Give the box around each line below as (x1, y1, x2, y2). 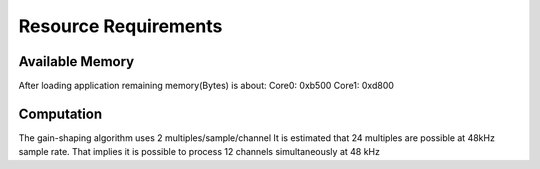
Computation (18, 105, 103, 122)
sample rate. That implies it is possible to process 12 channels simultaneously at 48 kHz (18, 146, 380, 158)
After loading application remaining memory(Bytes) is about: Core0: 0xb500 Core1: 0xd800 (18, 80, 395, 92)
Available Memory (18, 53, 135, 70)
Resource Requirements (18, 15, 223, 37)
